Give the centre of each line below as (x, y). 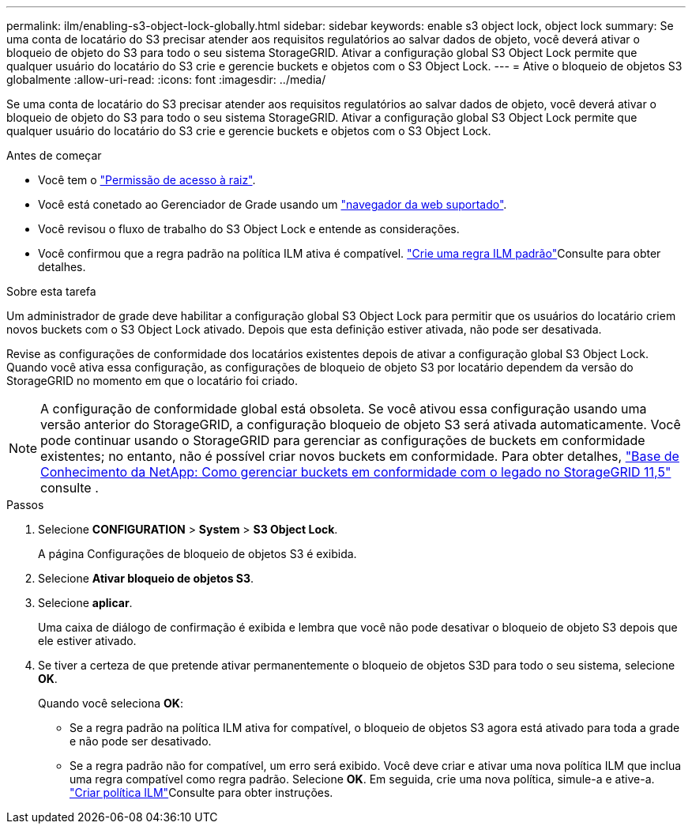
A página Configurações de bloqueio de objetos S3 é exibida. (197, 554)
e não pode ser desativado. (141, 741)
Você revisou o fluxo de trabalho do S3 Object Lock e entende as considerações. (249, 229)
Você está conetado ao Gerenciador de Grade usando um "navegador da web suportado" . (273, 204)
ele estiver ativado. (87, 641)
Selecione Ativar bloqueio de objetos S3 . (146, 578)
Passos (25, 505)
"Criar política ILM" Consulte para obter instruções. (201, 792)
